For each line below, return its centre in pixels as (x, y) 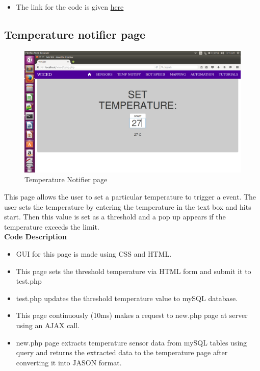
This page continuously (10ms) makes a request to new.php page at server (132, 315)
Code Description (35, 237)
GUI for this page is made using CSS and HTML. (94, 254)
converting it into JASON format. (69, 362)
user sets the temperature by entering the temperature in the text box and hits (128, 206)
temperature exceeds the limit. (52, 226)
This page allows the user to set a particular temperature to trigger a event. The (130, 197)
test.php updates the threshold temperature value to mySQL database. (127, 298)
